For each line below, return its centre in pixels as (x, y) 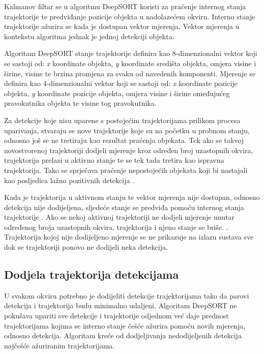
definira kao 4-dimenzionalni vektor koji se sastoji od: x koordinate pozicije (121, 83)
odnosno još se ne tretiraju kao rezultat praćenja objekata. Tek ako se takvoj (124, 140)
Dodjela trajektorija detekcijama (92, 274)
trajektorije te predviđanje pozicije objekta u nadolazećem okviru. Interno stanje (130, 16)
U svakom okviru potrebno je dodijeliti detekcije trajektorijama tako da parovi (127, 295)
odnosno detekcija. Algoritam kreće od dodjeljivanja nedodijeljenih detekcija (123, 335)
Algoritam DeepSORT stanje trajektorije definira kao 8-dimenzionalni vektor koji (131, 53)
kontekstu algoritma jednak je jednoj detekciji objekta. (89, 36)
